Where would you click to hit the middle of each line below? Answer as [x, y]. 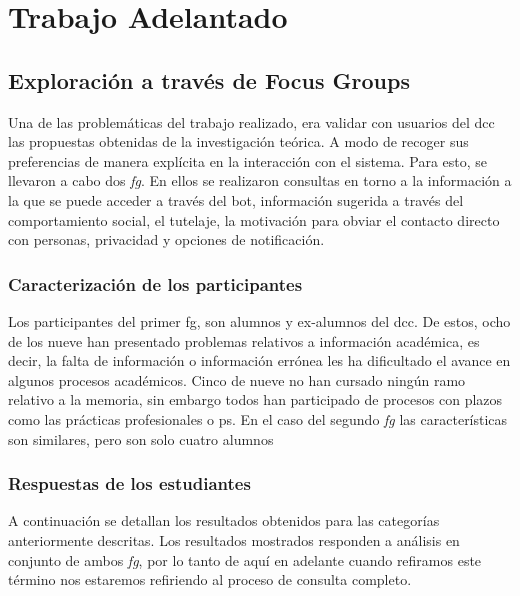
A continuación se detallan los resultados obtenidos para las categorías [224, 520]
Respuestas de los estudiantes [129, 483]
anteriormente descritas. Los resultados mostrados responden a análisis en [234, 539]
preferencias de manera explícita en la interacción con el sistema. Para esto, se [248, 160]
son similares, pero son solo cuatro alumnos [141, 438]
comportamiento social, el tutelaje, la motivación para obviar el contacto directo [254, 219]
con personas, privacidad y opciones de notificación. [166, 239]
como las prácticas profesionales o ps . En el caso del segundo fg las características [258, 418]
